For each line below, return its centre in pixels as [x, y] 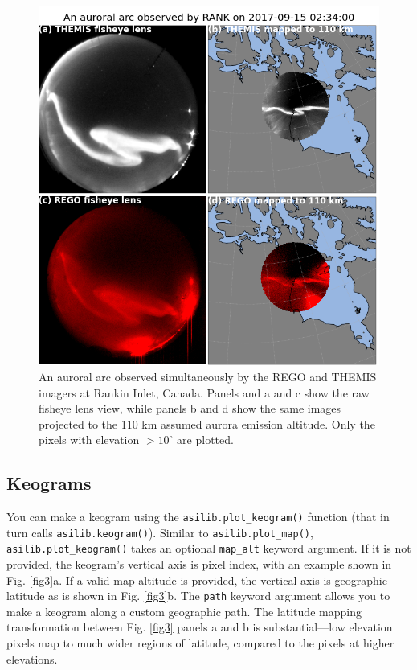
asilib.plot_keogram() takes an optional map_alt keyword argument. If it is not [209, 548]
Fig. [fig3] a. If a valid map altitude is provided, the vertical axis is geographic [197, 580]
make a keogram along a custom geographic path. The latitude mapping [184, 611]
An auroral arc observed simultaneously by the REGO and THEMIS [208, 376]
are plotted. [205, 440]
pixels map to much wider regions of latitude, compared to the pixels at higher [200, 643]
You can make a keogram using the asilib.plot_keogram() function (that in [198, 517]
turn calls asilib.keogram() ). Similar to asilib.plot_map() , [160, 532]
